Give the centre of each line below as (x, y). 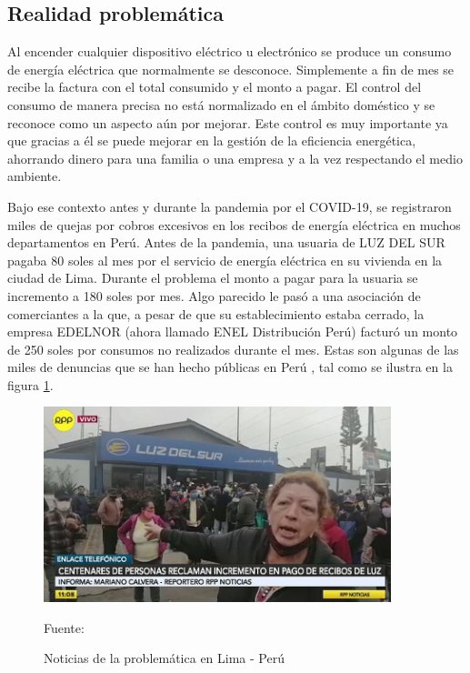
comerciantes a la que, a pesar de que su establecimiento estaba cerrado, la (216, 313)
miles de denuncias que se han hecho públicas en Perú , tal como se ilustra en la (230, 367)
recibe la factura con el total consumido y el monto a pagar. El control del (215, 87)
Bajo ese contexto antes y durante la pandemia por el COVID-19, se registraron (230, 206)
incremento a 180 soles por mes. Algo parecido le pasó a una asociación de (214, 295)
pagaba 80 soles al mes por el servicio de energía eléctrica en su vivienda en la (225, 260)
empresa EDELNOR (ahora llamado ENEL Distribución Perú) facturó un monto (233, 331)
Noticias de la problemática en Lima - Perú (164, 658)
